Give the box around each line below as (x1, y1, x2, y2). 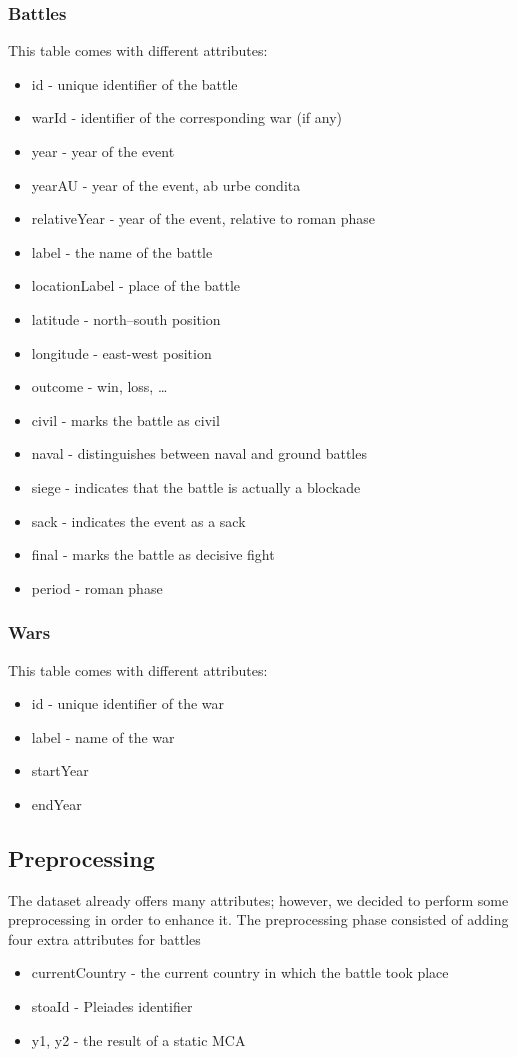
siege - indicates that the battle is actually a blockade (31, 476, 361, 497)
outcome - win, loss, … (31, 376, 168, 397)
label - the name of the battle (31, 241, 213, 262)
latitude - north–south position (31, 308, 221, 329)
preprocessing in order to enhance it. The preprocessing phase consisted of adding (8, 909, 509, 930)
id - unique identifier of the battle (31, 73, 238, 94)
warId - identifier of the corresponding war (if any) (31, 107, 343, 128)
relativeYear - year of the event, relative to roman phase (31, 208, 376, 229)
